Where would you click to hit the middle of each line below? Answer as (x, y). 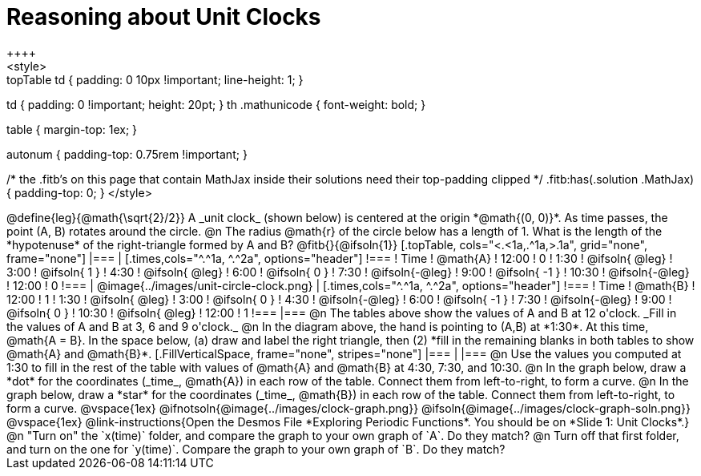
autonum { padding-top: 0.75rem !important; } (127, 154)
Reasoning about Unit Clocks (164, 17)
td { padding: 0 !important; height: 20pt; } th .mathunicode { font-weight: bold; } (216, 104)
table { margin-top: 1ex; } (72, 129)
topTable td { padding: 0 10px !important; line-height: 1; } (155, 79)
